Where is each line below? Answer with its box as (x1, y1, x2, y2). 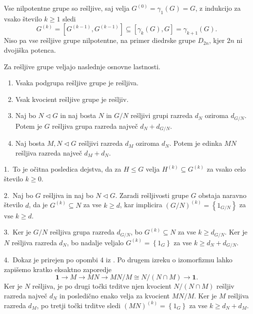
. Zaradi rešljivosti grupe (115, 190, 189, 200)
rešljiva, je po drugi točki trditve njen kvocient (32, 281, 172, 291)
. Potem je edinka (169, 138, 222, 148)
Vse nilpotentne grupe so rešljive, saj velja (4, 3, 130, 13)
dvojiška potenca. (4, 44, 56, 55)
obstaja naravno (198, 190, 247, 200)
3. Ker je (4, 227, 31, 237)
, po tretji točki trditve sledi (37, 300, 121, 310)
